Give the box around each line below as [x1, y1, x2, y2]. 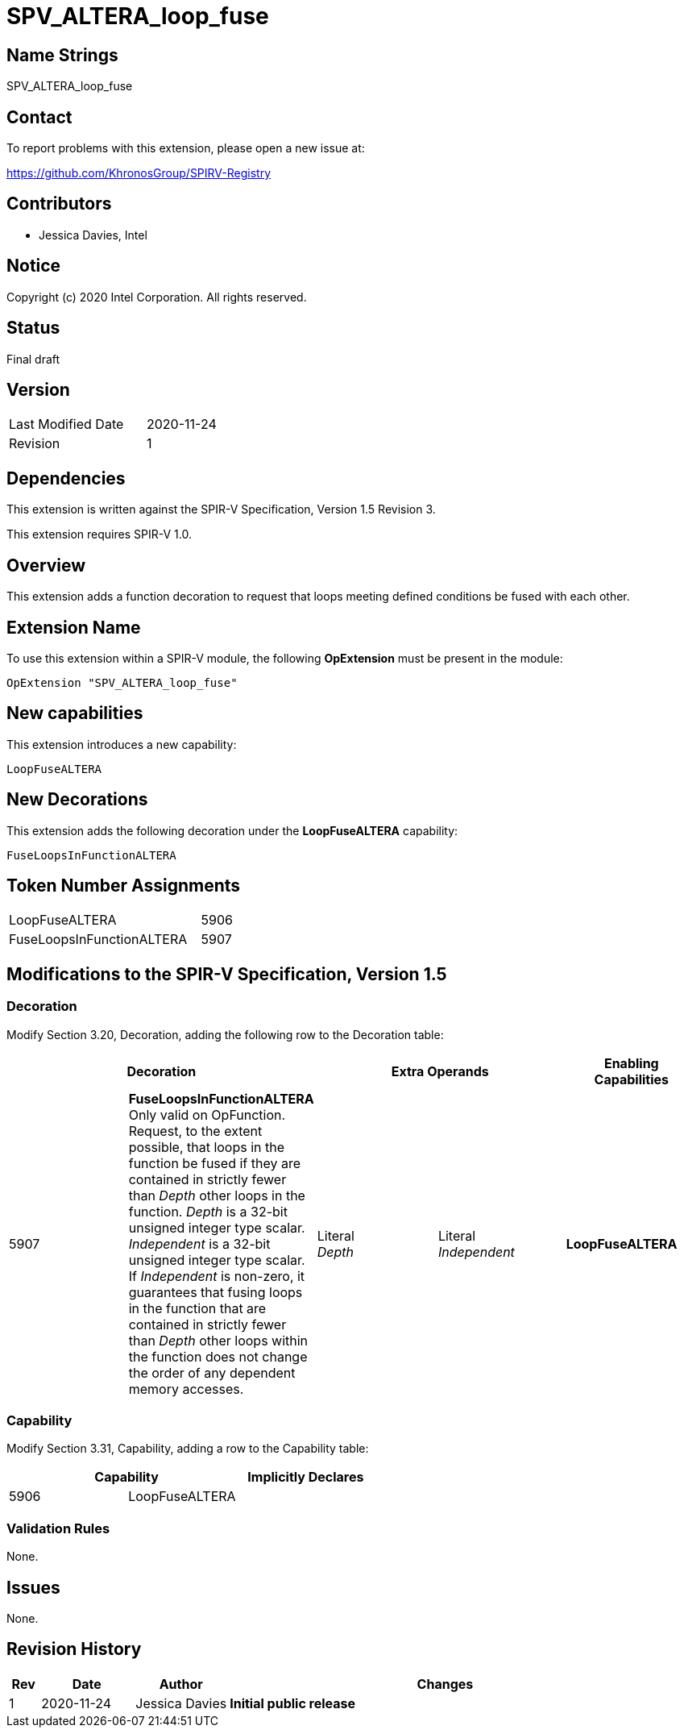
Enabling [603, 1054, 659, 1071]
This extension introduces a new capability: [6, 737, 237, 751]
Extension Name [6, 617, 141, 638]
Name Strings [6, 44, 118, 65]
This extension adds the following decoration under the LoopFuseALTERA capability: [6, 823, 458, 838]
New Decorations [6, 789, 148, 810]
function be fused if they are [128, 1154, 301, 1171]
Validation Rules [6, 1520, 110, 1536]
